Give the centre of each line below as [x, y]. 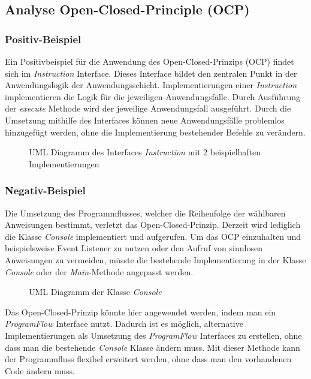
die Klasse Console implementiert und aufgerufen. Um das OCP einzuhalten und [153, 236]
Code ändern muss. [40, 370]
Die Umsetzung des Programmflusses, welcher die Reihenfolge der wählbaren [145, 213]
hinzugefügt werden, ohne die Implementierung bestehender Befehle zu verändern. [155, 132]
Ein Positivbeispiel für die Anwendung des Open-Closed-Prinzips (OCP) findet [150, 61]
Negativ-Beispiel [45, 190]
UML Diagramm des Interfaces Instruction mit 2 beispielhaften [145, 152]
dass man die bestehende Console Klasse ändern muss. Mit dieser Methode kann [153, 347]
